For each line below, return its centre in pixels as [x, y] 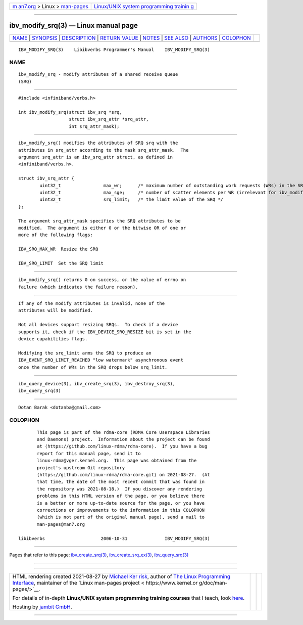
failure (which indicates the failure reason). [78, 287]
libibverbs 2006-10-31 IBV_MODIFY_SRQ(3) [114, 538]
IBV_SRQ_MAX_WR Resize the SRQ [58, 249]
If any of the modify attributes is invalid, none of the [92, 304]
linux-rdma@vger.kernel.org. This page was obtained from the [117, 461]
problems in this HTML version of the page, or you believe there [121, 496]
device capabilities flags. [53, 339]
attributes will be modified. [56, 310]
